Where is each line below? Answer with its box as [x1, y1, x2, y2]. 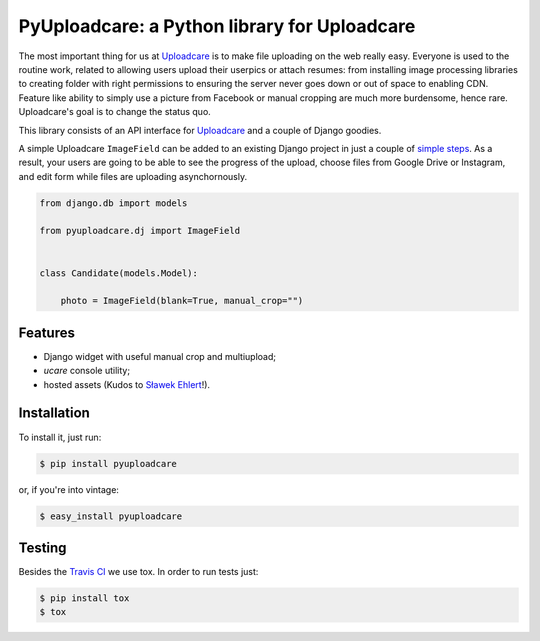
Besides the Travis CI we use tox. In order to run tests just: [18, 566, 259, 578]
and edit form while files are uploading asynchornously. [18, 170, 248, 182]
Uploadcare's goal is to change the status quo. [18, 106, 212, 118]
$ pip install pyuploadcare [39, 458, 177, 469]
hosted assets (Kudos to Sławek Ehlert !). [43, 378, 210, 390]
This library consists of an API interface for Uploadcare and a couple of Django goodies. [18, 124, 382, 136]
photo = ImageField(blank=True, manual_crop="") [60, 295, 304, 307]
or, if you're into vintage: [18, 483, 120, 495]
